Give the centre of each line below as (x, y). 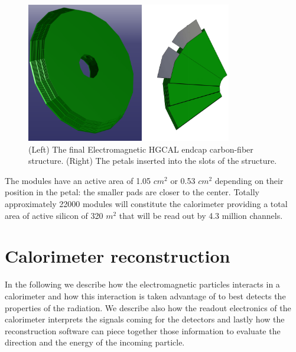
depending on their (249, 180)
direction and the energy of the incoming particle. (95, 342)
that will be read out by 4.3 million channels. (201, 215)
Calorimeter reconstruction (118, 256)
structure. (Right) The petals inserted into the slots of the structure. (153, 161)
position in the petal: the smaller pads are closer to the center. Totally (132, 192)
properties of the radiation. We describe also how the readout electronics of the (148, 307)
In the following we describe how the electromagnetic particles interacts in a (142, 284)
